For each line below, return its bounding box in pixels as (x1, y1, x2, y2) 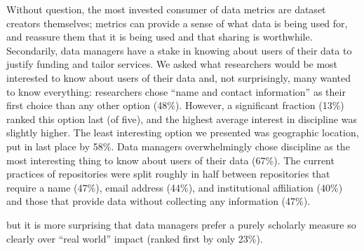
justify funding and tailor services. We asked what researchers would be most (6, 57, 338, 71)
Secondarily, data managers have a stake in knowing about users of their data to (6, 43, 352, 57)
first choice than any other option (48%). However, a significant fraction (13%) (6, 98, 344, 113)
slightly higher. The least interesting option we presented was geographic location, (6, 125, 359, 140)
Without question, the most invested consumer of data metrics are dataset (6, 2, 326, 16)
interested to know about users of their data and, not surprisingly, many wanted (6, 70, 351, 85)
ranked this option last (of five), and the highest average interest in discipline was (6, 111, 357, 126)
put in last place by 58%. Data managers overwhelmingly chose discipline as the (6, 138, 350, 153)
